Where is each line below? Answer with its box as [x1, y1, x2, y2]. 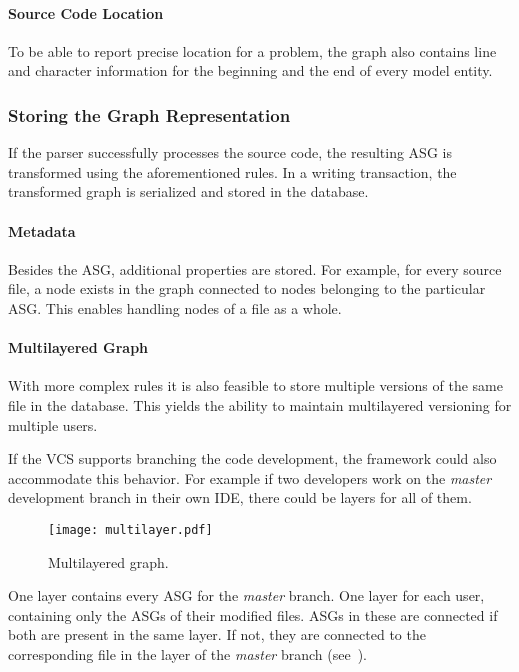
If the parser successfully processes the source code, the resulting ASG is [8, 142, 452, 163]
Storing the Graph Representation [8, 102, 291, 127]
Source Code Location [8, 2, 164, 23]
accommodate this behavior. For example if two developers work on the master [8, 467, 492, 488]
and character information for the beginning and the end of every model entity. [8, 60, 493, 81]
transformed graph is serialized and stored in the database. [8, 181, 369, 202]
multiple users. [8, 414, 98, 435]
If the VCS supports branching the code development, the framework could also [8, 448, 497, 469]
